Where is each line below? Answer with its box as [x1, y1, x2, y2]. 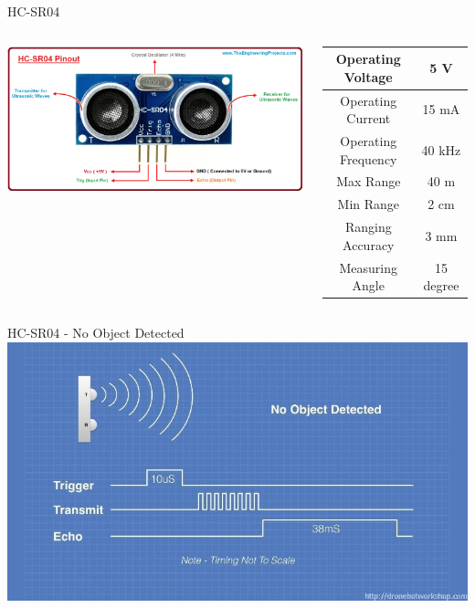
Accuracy [343, 235, 395, 254]
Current [346, 109, 391, 128]
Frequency [340, 149, 397, 168]
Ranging [344, 217, 392, 236]
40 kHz [421, 140, 461, 159]
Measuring [339, 257, 398, 277]
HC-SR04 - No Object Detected [7, 323, 185, 342]
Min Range [337, 194, 400, 214]
